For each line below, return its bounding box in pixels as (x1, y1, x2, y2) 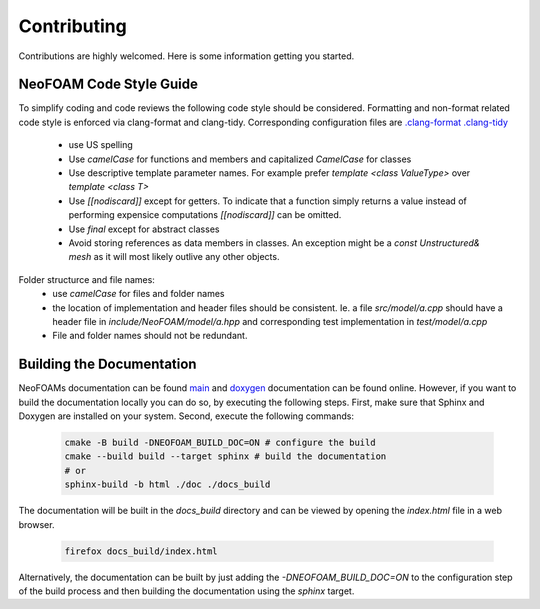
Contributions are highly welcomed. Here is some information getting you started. (18, 50, 355, 62)
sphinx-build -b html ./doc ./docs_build (64, 479, 271, 490)
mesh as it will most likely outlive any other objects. (68, 251, 280, 263)
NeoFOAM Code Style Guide (18, 76, 199, 93)
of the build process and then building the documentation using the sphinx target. (18, 585, 355, 597)
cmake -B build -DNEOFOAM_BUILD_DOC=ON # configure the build (64, 436, 376, 448)
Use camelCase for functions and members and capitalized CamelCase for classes (68, 153, 412, 165)
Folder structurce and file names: (18, 273, 155, 285)
